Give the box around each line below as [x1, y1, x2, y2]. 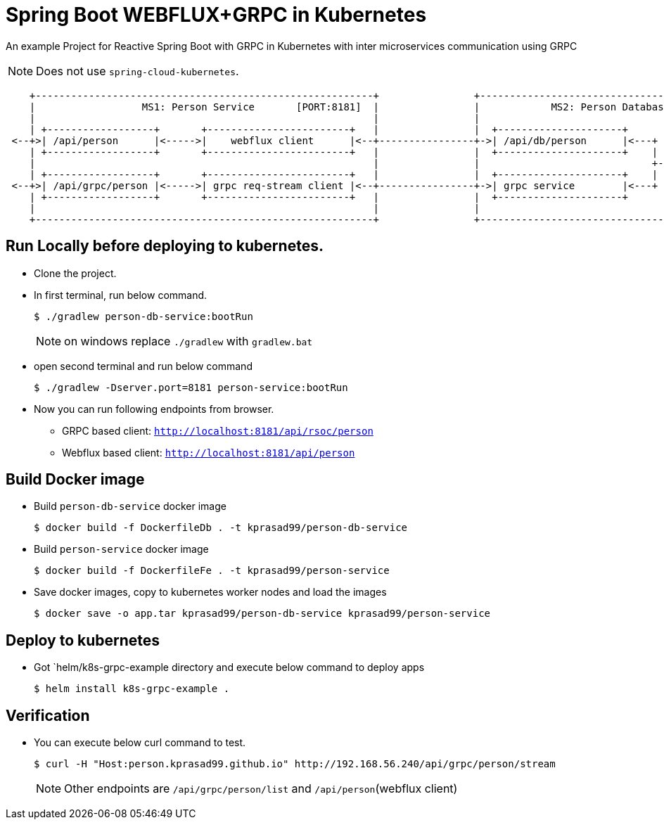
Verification [6, 706, 90, 724]
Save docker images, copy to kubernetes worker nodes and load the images [34, 586, 387, 599]
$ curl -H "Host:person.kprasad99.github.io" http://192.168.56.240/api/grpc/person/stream [34, 758, 556, 770]
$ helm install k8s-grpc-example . [34, 683, 230, 695]
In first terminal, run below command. [34, 288, 207, 301]
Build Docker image [6, 471, 145, 489]
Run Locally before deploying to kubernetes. [6, 237, 324, 255]
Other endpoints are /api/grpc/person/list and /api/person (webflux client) [64, 781, 458, 796]
